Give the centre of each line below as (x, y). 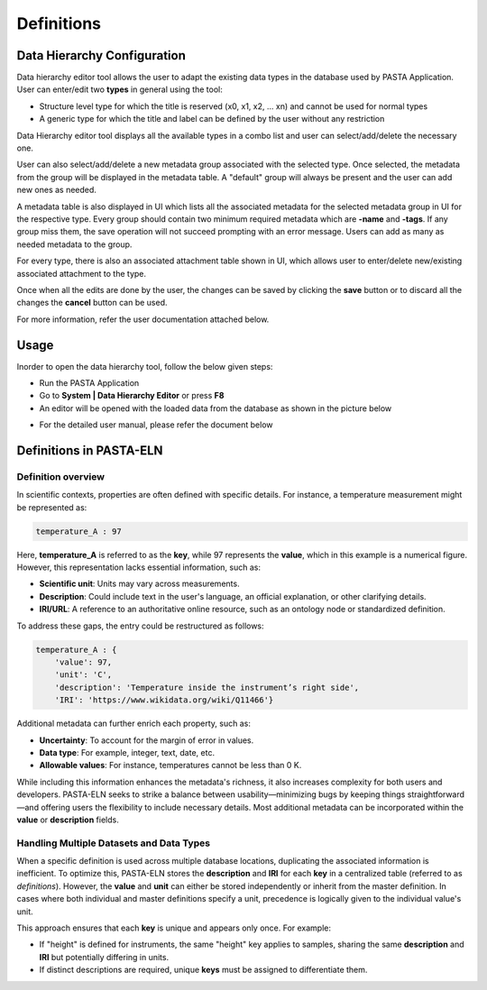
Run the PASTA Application (89, 383)
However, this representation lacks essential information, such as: (139, 567)
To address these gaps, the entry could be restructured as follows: (141, 626)
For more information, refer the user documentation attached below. (143, 319)
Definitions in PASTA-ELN (90, 450)
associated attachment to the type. (82, 273)
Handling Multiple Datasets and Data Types (114, 843)
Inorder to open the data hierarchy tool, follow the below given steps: (145, 366)
